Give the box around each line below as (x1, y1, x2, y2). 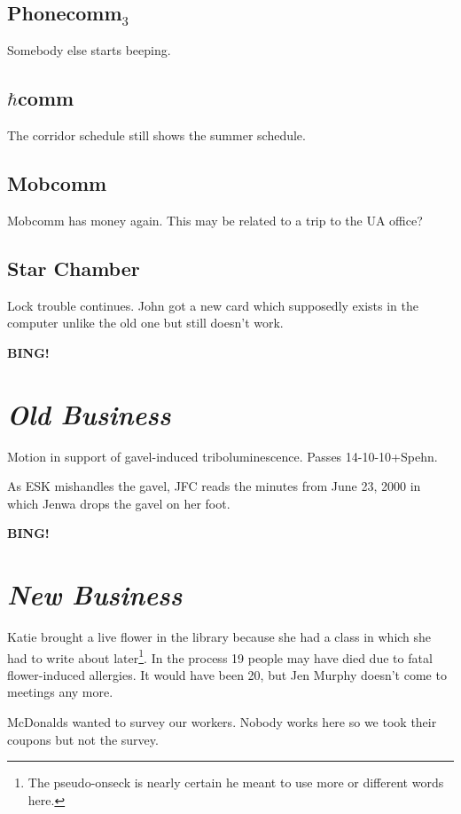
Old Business (7, 395, 171, 432)
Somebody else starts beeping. (7, 41, 171, 59)
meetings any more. (7, 683, 113, 701)
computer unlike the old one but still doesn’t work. (7, 313, 284, 332)
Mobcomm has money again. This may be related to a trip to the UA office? (7, 210, 423, 229)
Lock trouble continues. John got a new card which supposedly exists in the (7, 296, 419, 314)
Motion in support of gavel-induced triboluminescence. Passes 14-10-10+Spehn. (7, 447, 438, 465)
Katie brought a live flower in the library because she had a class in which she (7, 628, 432, 645)
